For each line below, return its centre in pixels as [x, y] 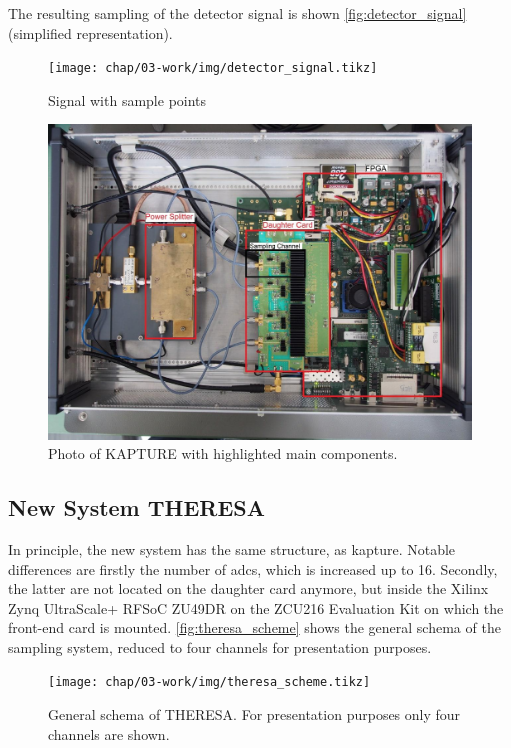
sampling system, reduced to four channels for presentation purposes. [220, 646]
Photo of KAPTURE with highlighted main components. [223, 453]
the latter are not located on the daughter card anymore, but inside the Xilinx [248, 588]
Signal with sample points [127, 99]
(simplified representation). [90, 32]
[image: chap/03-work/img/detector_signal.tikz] [213, 68]
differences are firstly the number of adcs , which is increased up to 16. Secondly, [253, 568]
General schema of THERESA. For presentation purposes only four [254, 714]
